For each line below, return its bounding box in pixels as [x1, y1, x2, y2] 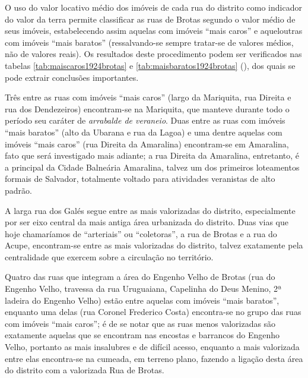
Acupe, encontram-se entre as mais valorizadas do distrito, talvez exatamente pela [5, 239, 303, 251]
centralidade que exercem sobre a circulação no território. [5, 250, 214, 263]
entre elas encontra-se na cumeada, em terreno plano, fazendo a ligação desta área [5, 352, 303, 364]
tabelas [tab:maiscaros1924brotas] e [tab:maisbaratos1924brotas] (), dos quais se [5, 59, 296, 71]
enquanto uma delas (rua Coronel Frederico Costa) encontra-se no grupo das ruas [5, 305, 301, 318]
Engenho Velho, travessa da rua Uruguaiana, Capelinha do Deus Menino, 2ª [5, 282, 282, 295]
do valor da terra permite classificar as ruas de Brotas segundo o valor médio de [5, 12, 296, 25]
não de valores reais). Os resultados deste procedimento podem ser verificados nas [5, 48, 302, 60]
